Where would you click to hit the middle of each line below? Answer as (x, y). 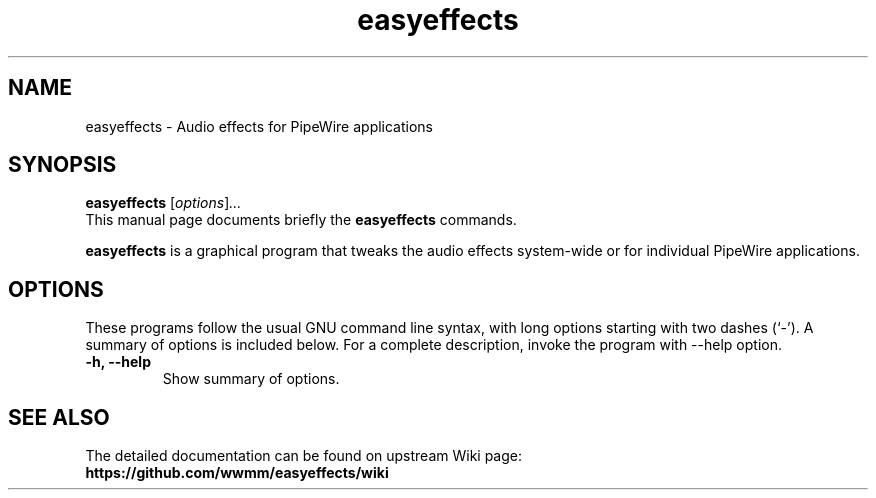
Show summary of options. (251, 379)
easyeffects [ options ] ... (163, 203)
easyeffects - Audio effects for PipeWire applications (259, 126)
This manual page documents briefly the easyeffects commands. (301, 220)
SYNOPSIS (62, 165)
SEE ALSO (59, 417)
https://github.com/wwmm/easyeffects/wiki (237, 473)
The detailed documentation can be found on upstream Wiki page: (304, 456)
